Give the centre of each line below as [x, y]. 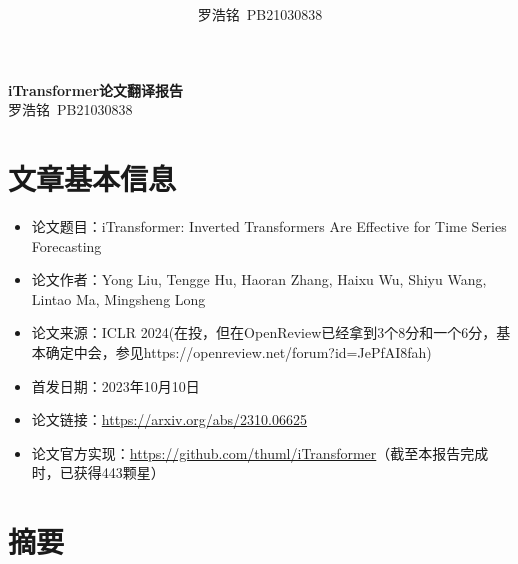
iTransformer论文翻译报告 [96, 89]
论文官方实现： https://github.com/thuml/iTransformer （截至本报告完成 [260, 452]
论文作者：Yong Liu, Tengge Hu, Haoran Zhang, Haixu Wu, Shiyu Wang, [259, 279]
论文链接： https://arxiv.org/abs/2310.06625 [169, 419]
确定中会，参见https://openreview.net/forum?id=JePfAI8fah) [238, 352]
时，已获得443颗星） [98, 472]
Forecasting [66, 245]
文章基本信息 [92, 178]
